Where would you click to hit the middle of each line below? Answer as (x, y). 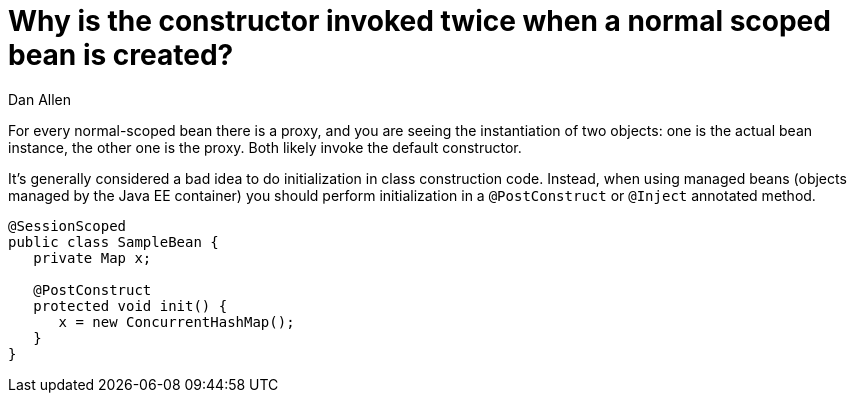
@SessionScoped (67, 225)
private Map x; (92, 257)
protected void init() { (130, 305)
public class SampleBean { (113, 241)
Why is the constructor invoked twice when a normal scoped (419, 21)
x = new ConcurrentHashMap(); (176, 321)
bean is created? (121, 55)
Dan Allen (40, 99)
